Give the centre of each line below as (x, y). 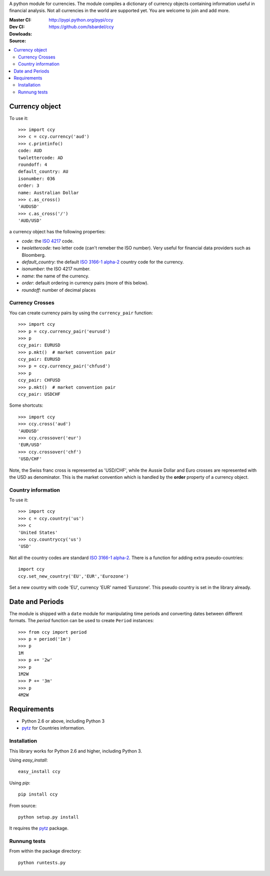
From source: (23, 806)
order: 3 (29, 186)
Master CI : (20, 19)
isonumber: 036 (37, 178)
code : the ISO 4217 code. (48, 241)
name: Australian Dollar (48, 193)
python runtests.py (42, 863)
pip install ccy (38, 794)
